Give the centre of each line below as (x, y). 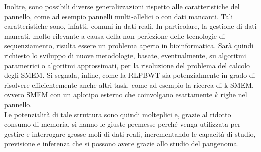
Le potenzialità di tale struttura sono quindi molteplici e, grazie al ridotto (118, 114)
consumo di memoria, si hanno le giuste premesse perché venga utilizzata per (122, 124)
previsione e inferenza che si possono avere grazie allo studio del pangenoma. (122, 144)
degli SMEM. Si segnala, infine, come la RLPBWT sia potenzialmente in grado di (130, 75)
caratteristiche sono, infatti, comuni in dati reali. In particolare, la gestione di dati (130, 26)
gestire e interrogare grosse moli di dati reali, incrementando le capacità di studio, (130, 134)
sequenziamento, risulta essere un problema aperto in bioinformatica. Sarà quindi (129, 45)
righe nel (234, 95)
